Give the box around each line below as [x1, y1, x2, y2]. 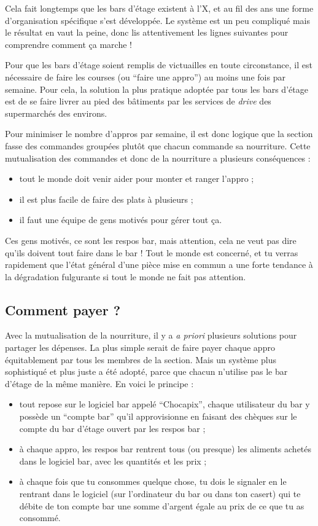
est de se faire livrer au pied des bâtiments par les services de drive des [5, 95, 271, 108]
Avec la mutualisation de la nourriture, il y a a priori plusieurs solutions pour [5, 329, 297, 342]
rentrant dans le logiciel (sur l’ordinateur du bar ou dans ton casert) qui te [19, 487, 301, 500]
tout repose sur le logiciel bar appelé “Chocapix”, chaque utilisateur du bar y [19, 398, 310, 410]
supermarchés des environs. [5, 106, 107, 119]
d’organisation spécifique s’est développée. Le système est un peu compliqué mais [5, 14, 311, 26]
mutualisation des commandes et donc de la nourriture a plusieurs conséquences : [5, 151, 311, 164]
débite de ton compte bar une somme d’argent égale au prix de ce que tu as [19, 499, 304, 512]
